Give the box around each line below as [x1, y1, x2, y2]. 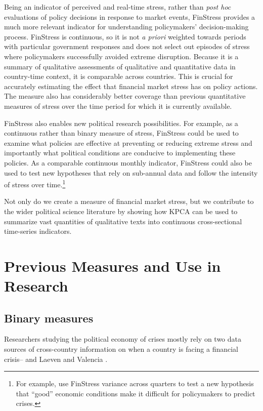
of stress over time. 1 [4, 178, 66, 189]
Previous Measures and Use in [4, 255, 221, 276]
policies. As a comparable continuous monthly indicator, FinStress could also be [4, 157, 252, 168]
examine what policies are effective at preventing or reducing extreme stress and [4, 137, 252, 148]
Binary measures [4, 310, 94, 325]
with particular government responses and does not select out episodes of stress [4, 41, 250, 52]
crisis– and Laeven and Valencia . [4, 353, 108, 364]
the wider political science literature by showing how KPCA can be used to [4, 205, 238, 216]
